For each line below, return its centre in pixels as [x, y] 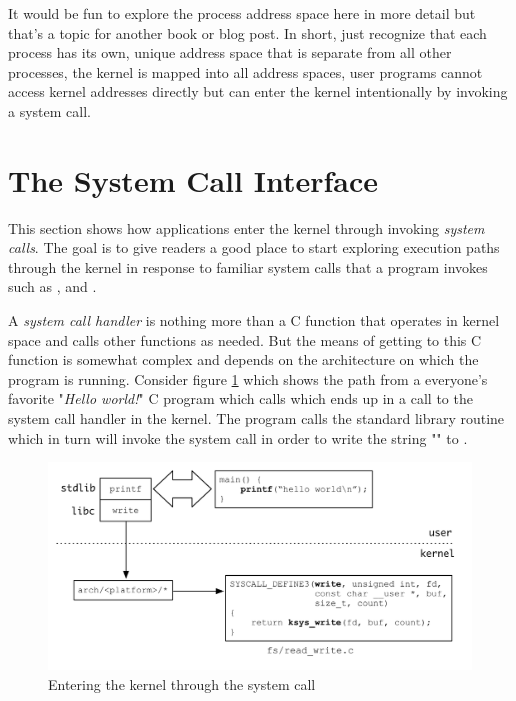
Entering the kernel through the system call [182, 684]
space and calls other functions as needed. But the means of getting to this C [245, 339]
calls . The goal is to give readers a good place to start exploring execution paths [254, 247]
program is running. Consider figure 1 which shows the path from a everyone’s [248, 378]
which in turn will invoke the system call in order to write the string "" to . [238, 437]
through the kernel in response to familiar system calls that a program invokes [248, 266]
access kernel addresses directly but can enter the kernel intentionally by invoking [258, 91]
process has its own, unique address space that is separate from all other [230, 52]
